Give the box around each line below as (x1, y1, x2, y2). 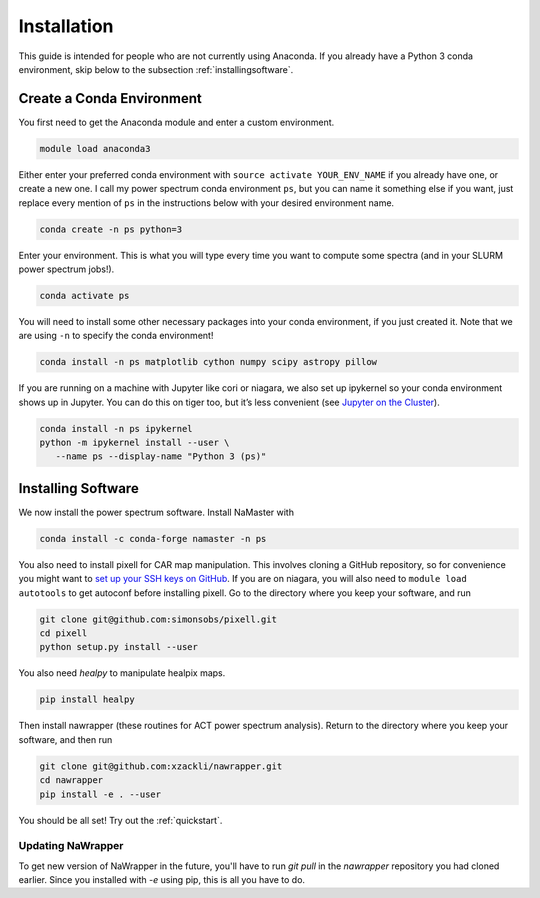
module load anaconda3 (39, 143, 151, 154)
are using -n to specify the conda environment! (18, 330, 214, 342)
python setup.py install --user (39, 641, 199, 653)
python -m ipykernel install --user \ (39, 437, 230, 449)
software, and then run (18, 733, 113, 745)
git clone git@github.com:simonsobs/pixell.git (39, 613, 277, 625)
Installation (18, 15, 114, 37)
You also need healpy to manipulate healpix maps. (18, 667, 226, 679)
